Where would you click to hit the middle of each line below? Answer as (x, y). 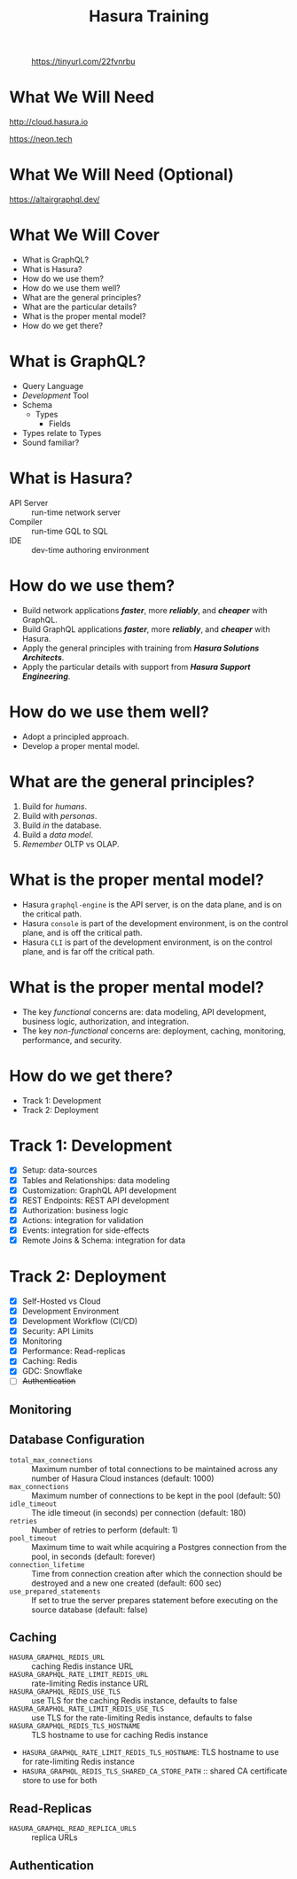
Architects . (43, 657)
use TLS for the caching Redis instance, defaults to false (134, 1701)
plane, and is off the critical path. (82, 932)
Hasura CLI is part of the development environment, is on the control (147, 942)
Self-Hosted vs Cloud (61, 1301)
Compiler (26, 521)
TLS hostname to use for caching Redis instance (120, 1735)
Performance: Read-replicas (74, 1351)
